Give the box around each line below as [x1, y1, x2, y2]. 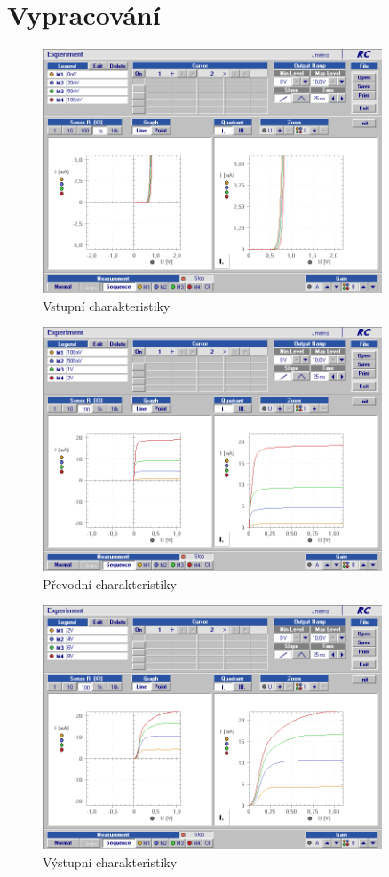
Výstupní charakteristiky [43, 852, 178, 871]
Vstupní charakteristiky [43, 296, 171, 315]
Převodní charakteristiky [43, 574, 177, 593]
